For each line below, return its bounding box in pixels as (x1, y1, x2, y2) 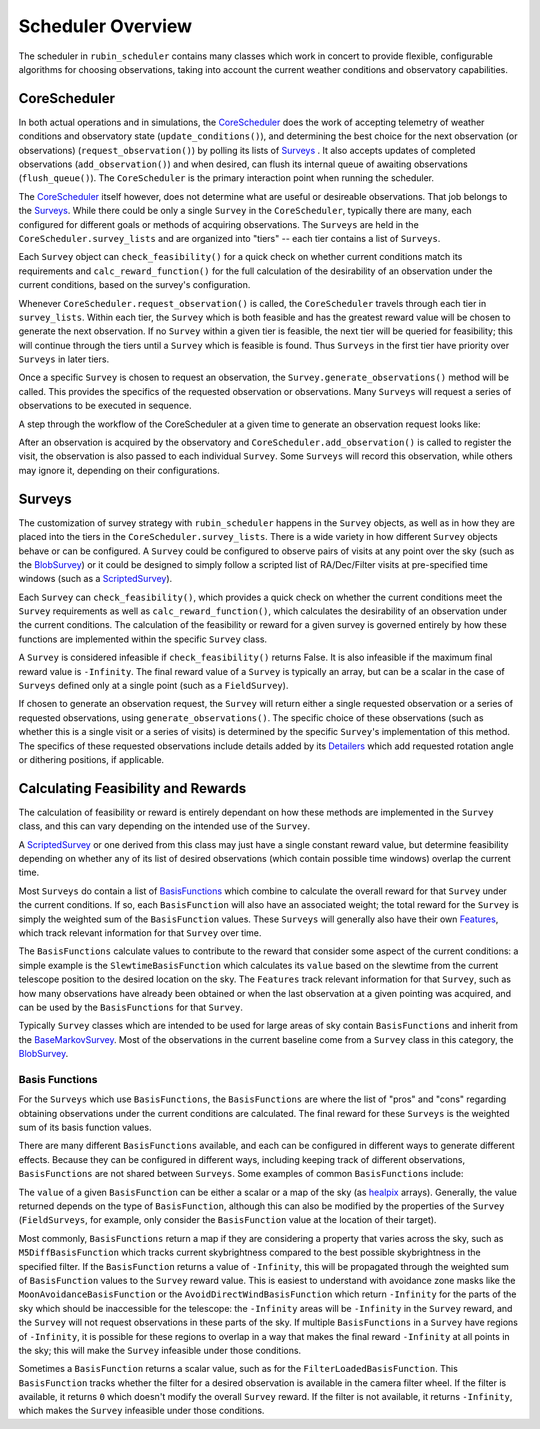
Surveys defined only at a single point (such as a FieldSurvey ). (18, 680, 289, 692)
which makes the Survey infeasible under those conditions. (18, 1405, 265, 1417)
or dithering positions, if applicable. (18, 753, 165, 765)
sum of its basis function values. (18, 1121, 152, 1134)
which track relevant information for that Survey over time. (18, 927, 262, 939)
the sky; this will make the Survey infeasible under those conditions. (18, 1344, 302, 1356)
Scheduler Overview (18, 15, 193, 37)
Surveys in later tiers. (18, 353, 110, 365)
